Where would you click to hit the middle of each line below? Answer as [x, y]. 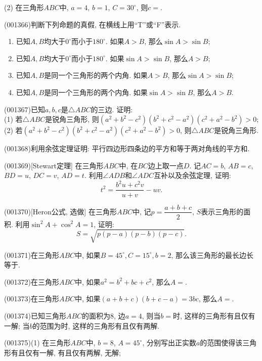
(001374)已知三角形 [35, 316]
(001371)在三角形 [32, 255]
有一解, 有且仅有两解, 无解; [76, 352]
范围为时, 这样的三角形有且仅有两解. [100, 325]
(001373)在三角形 [32, 299]
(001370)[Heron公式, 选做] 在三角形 [60, 211]
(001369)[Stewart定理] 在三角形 [54, 165]
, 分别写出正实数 [169, 343]
